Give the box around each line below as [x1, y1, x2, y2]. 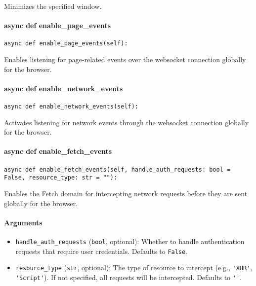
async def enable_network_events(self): [4, 103, 139, 110]
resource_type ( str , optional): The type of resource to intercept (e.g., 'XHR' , [15, 262, 253, 273]
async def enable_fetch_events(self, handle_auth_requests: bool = [4, 166, 231, 173]
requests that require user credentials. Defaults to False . [15, 246, 188, 256]
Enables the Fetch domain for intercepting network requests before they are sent [4, 188, 248, 198]
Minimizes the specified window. [4, 1, 102, 11]
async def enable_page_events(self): [4, 40, 128, 47]
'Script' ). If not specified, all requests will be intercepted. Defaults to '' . [15, 272, 242, 282]
